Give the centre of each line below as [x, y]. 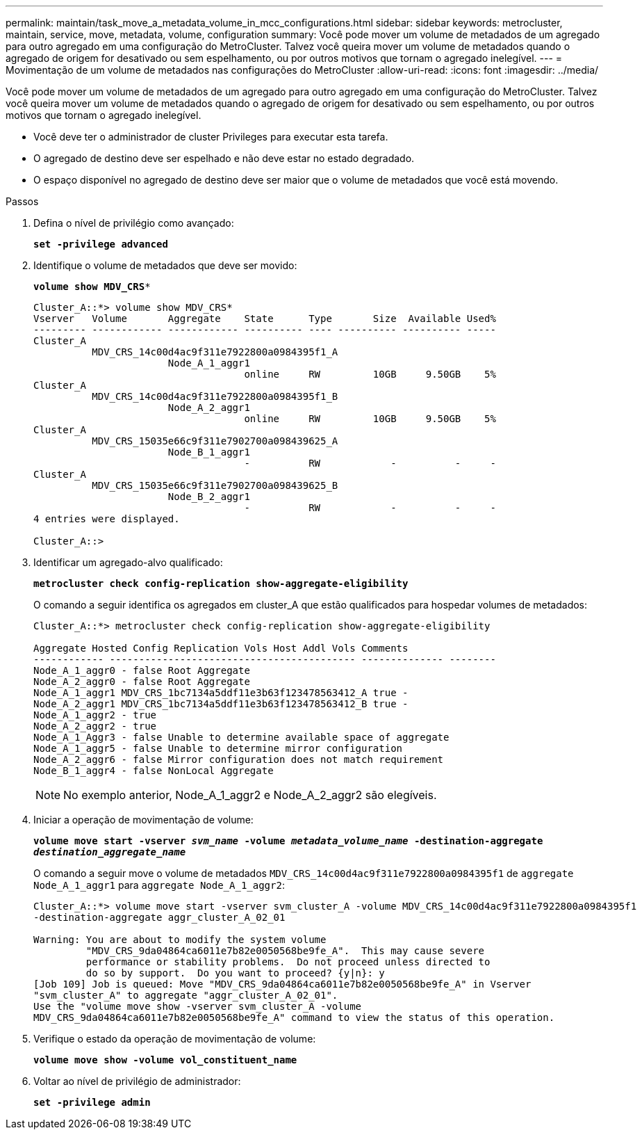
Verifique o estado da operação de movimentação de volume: [175, 1039]
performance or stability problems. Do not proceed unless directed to [288, 962]
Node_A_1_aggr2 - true [95, 715]
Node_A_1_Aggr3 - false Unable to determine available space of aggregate [241, 737]
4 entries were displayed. [107, 519]
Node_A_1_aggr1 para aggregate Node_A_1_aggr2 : [159, 885]
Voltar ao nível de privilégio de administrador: [137, 1081]
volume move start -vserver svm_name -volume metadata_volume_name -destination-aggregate [288, 841]
